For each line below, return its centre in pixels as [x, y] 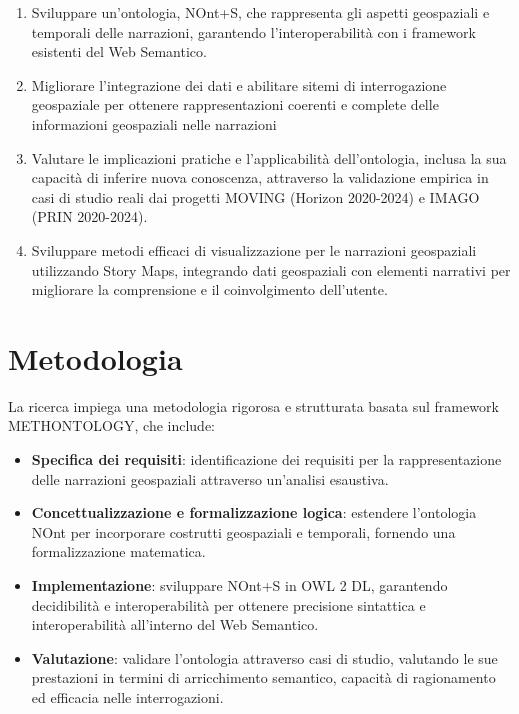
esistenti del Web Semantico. [119, 51]
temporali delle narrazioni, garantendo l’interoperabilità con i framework [253, 31]
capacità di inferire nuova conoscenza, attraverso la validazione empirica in [260, 177]
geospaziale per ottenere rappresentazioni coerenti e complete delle [235, 104]
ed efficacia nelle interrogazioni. [127, 696]
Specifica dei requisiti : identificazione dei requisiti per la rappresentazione [266, 459]
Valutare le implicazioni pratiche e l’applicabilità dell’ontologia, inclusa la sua [269, 157]
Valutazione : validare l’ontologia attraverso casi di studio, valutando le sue [264, 657]
